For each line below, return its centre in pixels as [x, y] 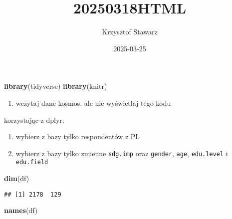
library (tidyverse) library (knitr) [56, 86]
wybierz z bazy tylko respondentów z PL [78, 136]
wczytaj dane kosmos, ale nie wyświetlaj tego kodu [93, 103]
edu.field [32, 162]
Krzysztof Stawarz [130, 32]
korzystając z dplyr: [34, 119]
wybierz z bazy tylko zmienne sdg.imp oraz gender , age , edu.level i [122, 153]
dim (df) [17, 178]
